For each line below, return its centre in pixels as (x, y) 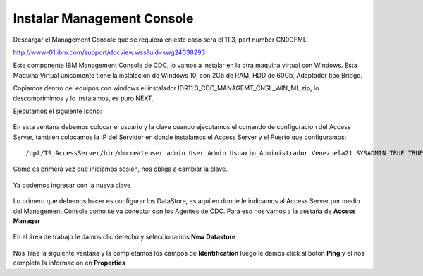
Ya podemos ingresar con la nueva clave (72, 185)
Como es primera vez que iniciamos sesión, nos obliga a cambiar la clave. (121, 169)
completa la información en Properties (69, 263)
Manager (26, 221)
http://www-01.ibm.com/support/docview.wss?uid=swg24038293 (109, 52)
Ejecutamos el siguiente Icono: (57, 111)
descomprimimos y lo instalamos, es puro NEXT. (84, 98)
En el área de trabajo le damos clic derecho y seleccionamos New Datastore (124, 237)
